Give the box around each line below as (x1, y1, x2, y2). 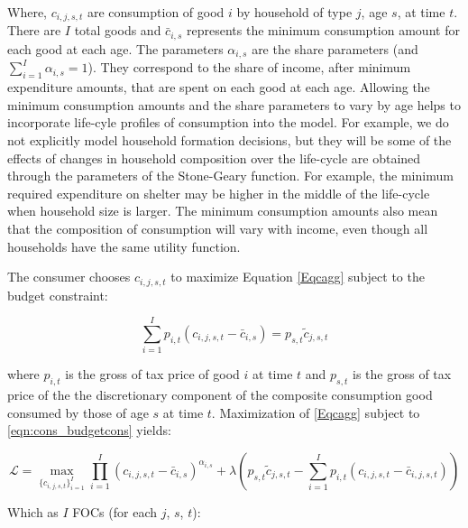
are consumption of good (87, 3, 225, 21)
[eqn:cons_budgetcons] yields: (7, 421, 171, 440)
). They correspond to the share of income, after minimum (87, 58, 411, 77)
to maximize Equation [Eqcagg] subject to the (170, 267, 425, 286)
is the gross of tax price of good (65, 365, 240, 384)
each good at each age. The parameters (7, 39, 224, 58)
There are (7, 21, 61, 40)
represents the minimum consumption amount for (187, 21, 460, 40)
